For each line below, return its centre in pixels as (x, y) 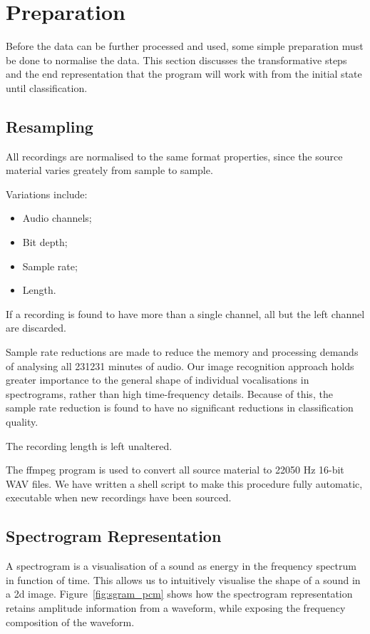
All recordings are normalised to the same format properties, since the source (174, 156)
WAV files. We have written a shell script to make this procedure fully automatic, (184, 483)
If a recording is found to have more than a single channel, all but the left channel (185, 313)
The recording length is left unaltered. (89, 445)
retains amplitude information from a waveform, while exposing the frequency (176, 607)
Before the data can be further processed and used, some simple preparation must (185, 46)
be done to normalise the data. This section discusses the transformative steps (176, 60)
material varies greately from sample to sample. (109, 170)
